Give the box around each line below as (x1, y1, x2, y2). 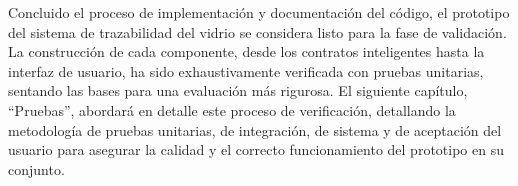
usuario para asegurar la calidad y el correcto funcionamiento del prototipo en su (8, 139, 504, 160)
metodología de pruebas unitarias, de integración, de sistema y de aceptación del (8, 119, 502, 140)
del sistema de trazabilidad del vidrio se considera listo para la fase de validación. (8, 21, 507, 42)
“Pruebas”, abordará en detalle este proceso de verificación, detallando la (8, 99, 456, 120)
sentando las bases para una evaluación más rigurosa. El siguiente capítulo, (8, 80, 468, 101)
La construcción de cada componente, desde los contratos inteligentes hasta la (8, 41, 485, 62)
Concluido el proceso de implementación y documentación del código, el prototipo (8, 2, 510, 22)
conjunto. (8, 158, 65, 179)
